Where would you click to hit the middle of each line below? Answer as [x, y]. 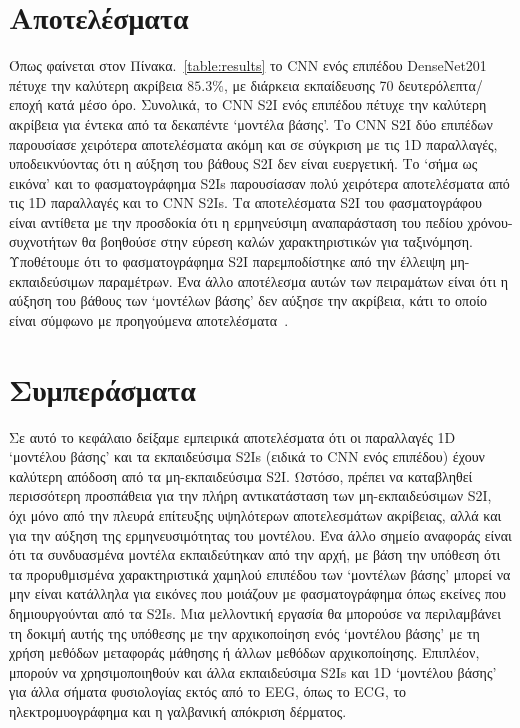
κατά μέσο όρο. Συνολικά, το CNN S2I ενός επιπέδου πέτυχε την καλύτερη [267, 104]
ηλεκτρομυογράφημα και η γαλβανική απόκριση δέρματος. [178, 710]
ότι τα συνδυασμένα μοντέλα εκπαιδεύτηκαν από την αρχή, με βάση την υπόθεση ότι [255, 554]
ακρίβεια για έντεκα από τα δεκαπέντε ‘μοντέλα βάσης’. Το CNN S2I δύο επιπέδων [251, 123]
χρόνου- [490, 221]
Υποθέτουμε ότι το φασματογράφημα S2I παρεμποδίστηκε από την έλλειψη [227, 261]
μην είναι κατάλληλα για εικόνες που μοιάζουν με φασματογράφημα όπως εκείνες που [257, 593]
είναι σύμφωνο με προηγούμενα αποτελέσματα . [149, 319]
